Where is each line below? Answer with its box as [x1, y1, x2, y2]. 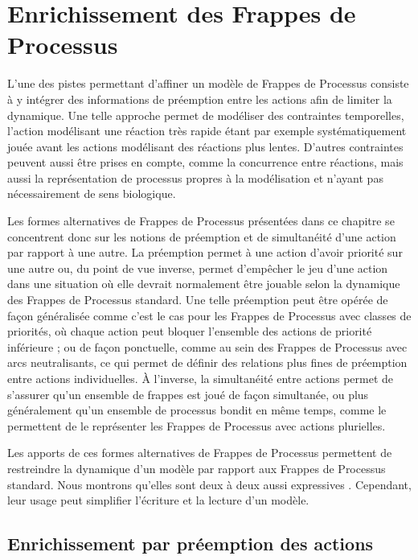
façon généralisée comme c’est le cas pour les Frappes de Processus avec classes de [7, 307, 412, 323]
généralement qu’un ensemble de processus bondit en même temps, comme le [7, 401, 387, 418]
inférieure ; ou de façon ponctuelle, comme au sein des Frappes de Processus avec [7, 338, 408, 355]
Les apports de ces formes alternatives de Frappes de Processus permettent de [7, 444, 392, 461]
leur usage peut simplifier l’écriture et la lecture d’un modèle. [7, 492, 309, 509]
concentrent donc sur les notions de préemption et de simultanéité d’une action [7, 228, 396, 245]
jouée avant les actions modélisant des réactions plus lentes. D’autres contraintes [7, 138, 404, 154]
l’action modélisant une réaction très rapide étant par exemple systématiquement [7, 122, 407, 139]
